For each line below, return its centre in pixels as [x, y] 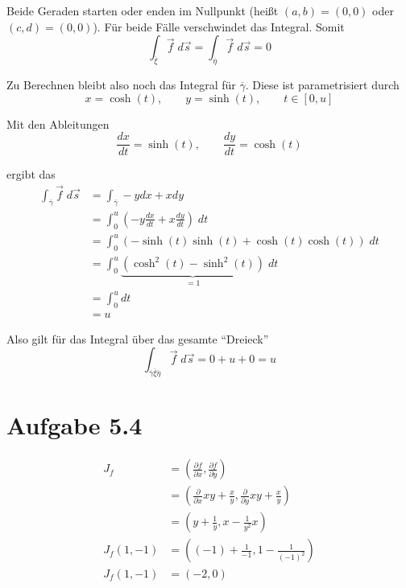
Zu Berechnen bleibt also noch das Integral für [121, 84]
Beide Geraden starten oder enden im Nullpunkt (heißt [143, 10]
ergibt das [31, 174]
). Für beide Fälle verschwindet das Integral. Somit [219, 26]
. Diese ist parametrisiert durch [322, 84]
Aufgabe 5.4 [75, 425]
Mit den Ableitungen [58, 123]
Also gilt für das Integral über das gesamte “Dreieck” [138, 338]
